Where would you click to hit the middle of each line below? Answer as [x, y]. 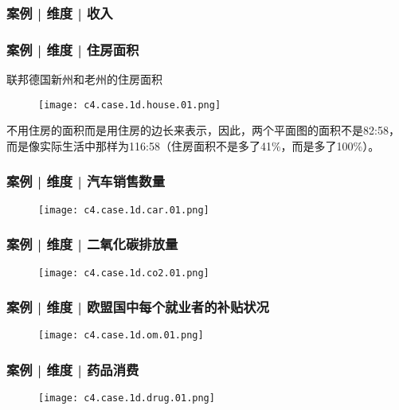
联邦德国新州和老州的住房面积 [84, 79]
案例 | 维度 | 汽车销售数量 [86, 181]
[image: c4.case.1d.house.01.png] [130, 105]
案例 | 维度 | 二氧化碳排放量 [92, 244]
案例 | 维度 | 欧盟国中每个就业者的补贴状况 [138, 307]
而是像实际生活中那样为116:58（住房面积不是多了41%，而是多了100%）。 [193, 145]
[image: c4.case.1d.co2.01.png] [124, 273]
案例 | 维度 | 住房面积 [73, 49]
